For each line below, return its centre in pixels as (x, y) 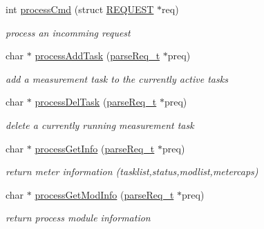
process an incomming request (68, 32)
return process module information (78, 218)
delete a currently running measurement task (100, 125)
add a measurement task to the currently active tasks (117, 78)
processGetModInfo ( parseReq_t (104, 194)
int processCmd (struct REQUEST (80, 9)
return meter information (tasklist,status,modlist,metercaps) (132, 171)
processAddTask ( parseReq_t (97, 56)
